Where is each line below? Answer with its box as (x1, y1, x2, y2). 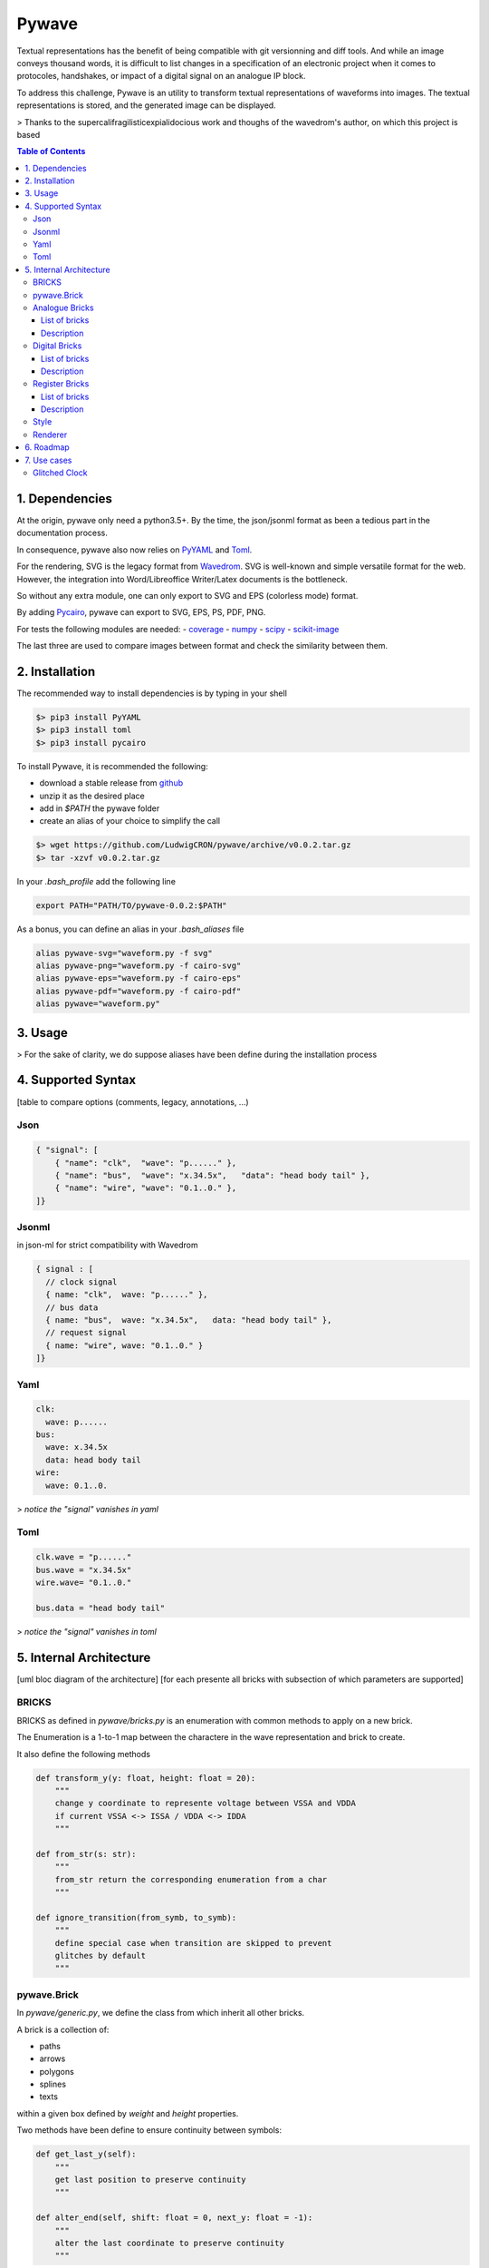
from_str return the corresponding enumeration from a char (54, 1874, 328, 1884)
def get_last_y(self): (35, 2149, 137, 2159)
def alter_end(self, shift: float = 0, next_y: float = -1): (35, 2213, 313, 2223)
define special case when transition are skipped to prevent (54, 1938, 332, 1948)
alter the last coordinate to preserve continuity (54, 2237, 284, 2248)
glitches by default (54, 1950, 147, 1960)
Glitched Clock (33, 467, 88, 478)
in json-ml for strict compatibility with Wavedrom (16, 1239, 198, 1251)
